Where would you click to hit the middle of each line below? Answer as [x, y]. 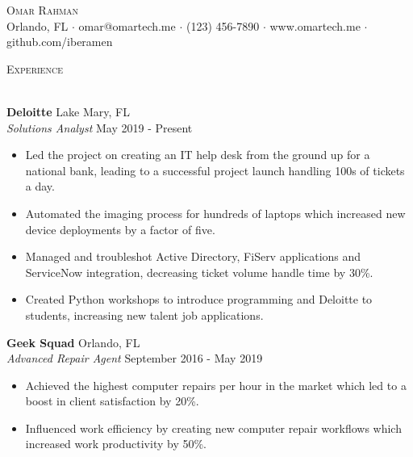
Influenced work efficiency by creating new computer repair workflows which [213, 428]
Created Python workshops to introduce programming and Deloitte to [199, 299]
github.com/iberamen [60, 42]
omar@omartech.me [127, 25]
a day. [40, 186]
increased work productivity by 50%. [116, 444]
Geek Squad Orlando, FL [73, 342]
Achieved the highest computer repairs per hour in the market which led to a [216, 385]
